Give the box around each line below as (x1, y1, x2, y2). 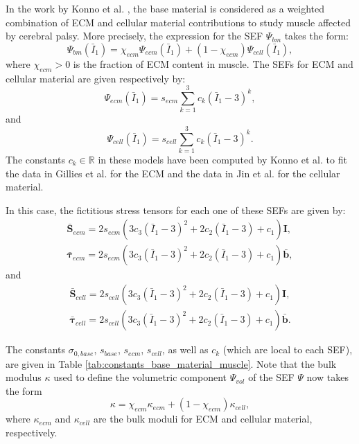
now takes (306, 370, 349, 384)
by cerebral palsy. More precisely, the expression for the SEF (6, 28, 263, 43)
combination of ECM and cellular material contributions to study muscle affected (6, 15, 351, 29)
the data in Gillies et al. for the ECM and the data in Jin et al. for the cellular (6, 166, 340, 180)
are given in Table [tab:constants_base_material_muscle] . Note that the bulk (6, 356, 337, 371)
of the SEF (248, 370, 295, 384)
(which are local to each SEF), (222, 342, 353, 357)
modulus (6, 370, 42, 384)
